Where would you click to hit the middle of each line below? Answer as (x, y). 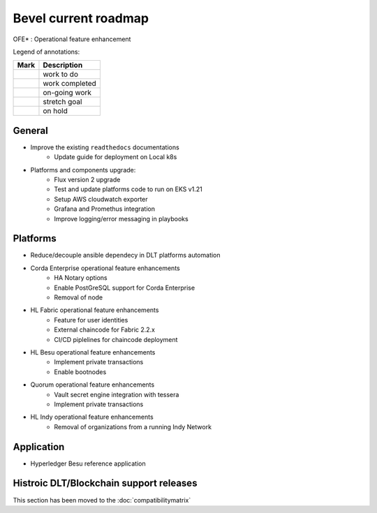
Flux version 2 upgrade (87, 180)
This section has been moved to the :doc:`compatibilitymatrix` (102, 500)
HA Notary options (81, 278)
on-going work (67, 93)
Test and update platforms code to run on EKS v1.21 (128, 189)
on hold (55, 111)
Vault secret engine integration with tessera (117, 394)
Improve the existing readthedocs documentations (105, 147)
